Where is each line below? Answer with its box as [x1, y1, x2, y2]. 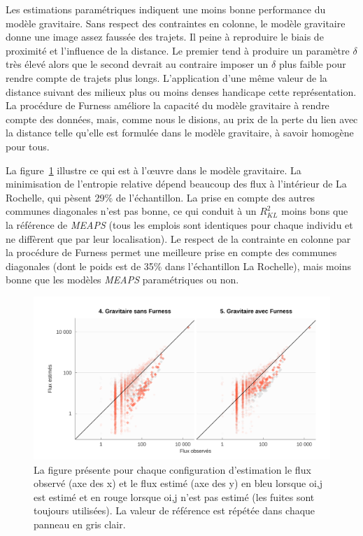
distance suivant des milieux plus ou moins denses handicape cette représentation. [6, 84, 357, 99]
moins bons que [281, 204, 348, 218]
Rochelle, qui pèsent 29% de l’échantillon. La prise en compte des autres [6, 190, 315, 204]
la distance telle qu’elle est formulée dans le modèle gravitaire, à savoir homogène [6, 125, 354, 140]
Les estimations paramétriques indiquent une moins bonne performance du [6, 2, 326, 16]
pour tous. [6, 139, 50, 153]
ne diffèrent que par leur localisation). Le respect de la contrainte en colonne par [6, 231, 351, 246]
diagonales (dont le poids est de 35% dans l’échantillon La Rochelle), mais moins [6, 258, 351, 273]
